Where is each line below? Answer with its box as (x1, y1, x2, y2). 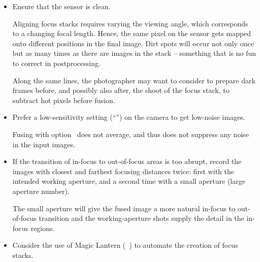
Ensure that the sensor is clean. (12, 1, 111, 11)
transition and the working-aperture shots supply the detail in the (39, 213, 244, 223)
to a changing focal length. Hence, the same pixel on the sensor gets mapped (12, 28, 251, 39)
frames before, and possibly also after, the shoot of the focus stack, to (12, 85, 230, 95)
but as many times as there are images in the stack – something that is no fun (12, 48, 256, 58)
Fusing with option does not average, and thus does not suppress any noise (12, 128, 249, 139)
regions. (30, 222, 55, 233)
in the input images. (12, 139, 75, 149)
